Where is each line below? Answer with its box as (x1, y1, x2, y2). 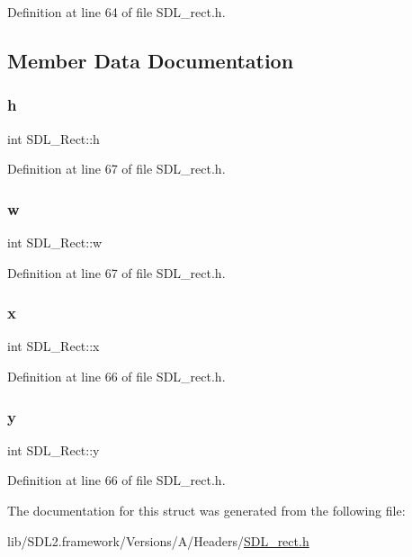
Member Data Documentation (7, 46, 294, 74)
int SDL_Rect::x (7, 337, 100, 355)
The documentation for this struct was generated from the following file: (7, 501, 406, 519)
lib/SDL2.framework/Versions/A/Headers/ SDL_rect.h (7, 531, 309, 550)
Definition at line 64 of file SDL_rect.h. (7, 3, 226, 21)
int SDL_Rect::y (7, 440, 100, 459)
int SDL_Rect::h (7, 129, 100, 148)
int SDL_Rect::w (7, 233, 103, 251)
